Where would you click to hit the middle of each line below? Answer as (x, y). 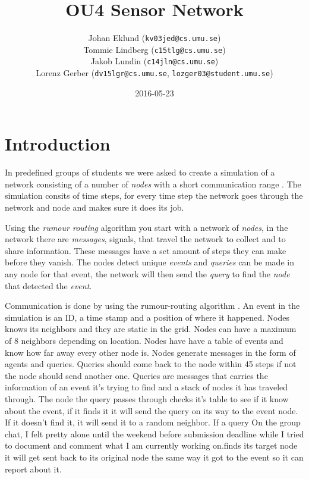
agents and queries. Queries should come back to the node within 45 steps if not (151, 364)
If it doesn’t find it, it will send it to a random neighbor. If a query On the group (153, 422)
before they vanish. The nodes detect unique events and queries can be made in (149, 262)
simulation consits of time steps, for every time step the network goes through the (154, 195)
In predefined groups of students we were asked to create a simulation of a (140, 172)
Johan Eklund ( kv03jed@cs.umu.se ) (154, 38)
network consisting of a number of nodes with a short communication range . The (153, 184)
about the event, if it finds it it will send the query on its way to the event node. (152, 410)
